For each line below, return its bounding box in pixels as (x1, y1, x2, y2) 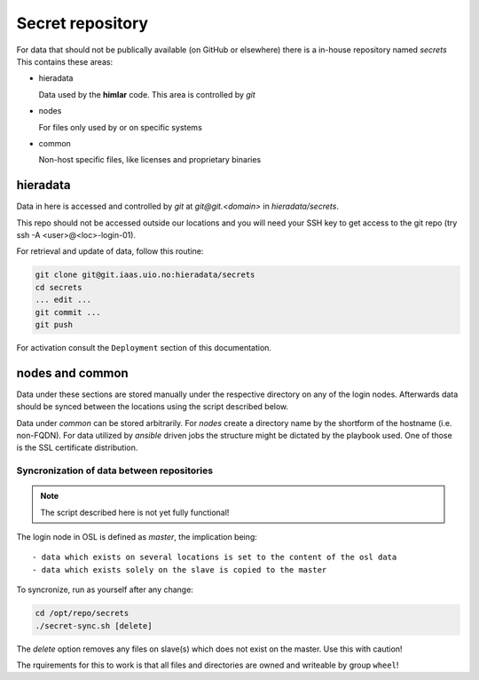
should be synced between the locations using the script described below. (16, 401, 289, 412)
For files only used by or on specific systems (38, 122, 203, 132)
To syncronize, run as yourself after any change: (16, 584, 194, 595)
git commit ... (35, 307, 101, 317)
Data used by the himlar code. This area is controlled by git (38, 89, 256, 99)
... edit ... (35, 295, 92, 305)
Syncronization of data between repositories (16, 464, 213, 477)
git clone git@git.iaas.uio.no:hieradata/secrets (35, 270, 255, 280)
